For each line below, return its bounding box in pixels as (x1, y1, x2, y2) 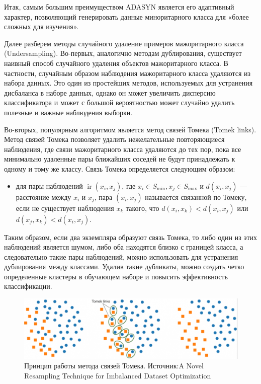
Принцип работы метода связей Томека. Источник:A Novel (24, 360, 204, 371)
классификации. (4, 281, 52, 291)
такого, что (125, 202, 159, 213)
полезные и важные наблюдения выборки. (4, 107, 133, 117)
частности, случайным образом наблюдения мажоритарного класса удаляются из (4, 67, 251, 78)
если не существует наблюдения (16, 202, 114, 213)
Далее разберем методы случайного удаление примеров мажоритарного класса (4, 38, 244, 48)
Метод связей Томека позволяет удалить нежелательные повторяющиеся (4, 134, 225, 144)
